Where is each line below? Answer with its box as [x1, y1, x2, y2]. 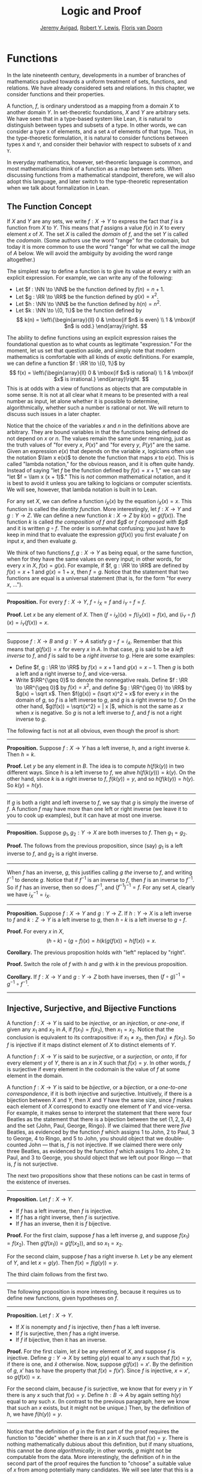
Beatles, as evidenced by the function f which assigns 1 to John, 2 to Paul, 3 [7, 1128, 195, 1136]
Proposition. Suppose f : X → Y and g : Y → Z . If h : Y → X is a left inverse [7, 910, 192, 917]
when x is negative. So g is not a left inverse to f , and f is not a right [15, 709, 182, 717]
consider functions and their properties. [7, 90, 105, 97]
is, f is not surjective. [7, 1160, 59, 1167]
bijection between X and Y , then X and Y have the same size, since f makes [7, 1096, 193, 1104]
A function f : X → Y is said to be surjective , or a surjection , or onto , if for [7, 1053, 188, 1060]
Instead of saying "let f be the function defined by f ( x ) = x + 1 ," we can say [7, 466, 191, 474]
